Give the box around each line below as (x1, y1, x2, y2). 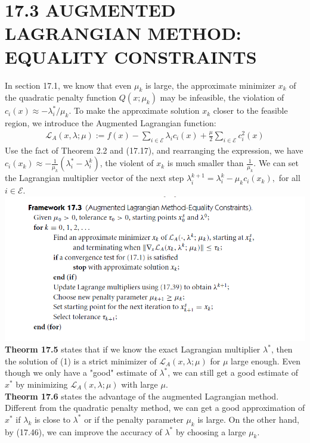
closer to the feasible (213, 104, 288, 117)
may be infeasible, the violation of (160, 91, 284, 104)
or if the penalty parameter (84, 413, 184, 425)
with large (121, 378, 158, 390)
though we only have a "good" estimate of (5, 366, 157, 379)
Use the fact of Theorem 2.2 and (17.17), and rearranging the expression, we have (5, 143, 303, 156)
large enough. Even (231, 354, 300, 367)
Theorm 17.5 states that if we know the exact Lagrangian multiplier (5, 343, 261, 355)
